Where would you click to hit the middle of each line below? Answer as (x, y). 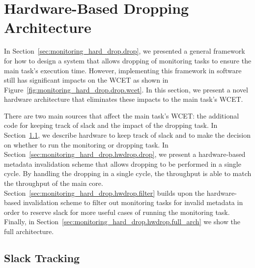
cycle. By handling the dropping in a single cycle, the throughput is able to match (128, 173)
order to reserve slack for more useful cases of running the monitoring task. (117, 212)
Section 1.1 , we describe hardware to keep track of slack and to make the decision (127, 135)
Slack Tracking (42, 257)
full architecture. (29, 231)
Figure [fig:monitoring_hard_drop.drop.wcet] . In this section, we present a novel (126, 89)
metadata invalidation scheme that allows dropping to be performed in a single (123, 164)
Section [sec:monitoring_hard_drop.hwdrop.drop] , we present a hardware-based (125, 154)
